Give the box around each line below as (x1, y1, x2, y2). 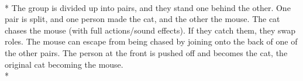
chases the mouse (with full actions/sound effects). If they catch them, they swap (5, 24, 296, 36)
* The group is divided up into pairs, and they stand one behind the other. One (5, 1, 291, 13)
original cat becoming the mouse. (5, 58, 123, 70)
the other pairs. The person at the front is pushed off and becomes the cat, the (5, 46, 288, 58)
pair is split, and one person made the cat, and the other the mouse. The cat (5, 13, 280, 25)
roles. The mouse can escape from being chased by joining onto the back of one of (5, 35, 298, 47)
